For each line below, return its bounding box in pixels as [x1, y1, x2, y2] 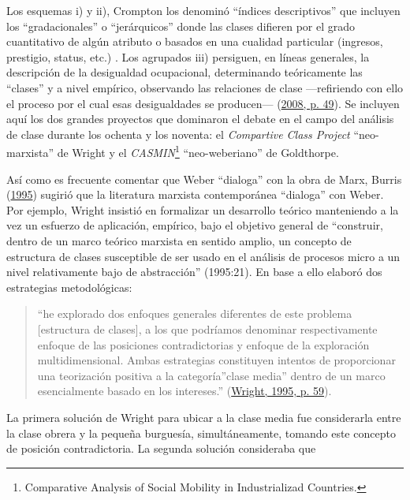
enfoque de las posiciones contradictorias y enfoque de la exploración [37, 336, 370, 353]
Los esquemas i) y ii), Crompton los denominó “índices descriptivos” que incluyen [6, 2, 401, 18]
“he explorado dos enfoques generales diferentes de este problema [37, 305, 352, 322]
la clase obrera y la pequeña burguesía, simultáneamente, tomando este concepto [6, 424, 396, 441]
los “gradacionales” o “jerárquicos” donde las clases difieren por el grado [6, 17, 356, 34]
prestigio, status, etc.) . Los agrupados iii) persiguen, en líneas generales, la [6, 48, 370, 65]
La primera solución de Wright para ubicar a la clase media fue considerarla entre [6, 409, 401, 425]
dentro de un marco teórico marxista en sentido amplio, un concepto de [6, 232, 352, 248]
